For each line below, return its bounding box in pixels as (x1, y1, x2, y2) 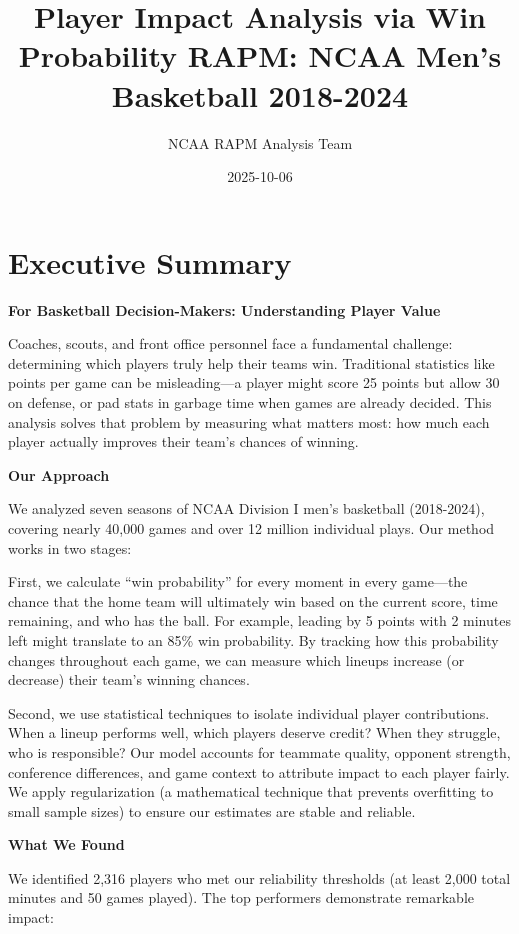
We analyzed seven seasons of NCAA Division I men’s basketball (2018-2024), (8, 498, 485, 519)
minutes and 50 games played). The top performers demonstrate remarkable (8, 887, 475, 908)
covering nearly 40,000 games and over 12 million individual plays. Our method (8, 517, 495, 538)
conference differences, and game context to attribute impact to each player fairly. (8, 761, 510, 782)
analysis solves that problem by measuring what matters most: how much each (8, 411, 490, 432)
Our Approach (8, 464, 110, 485)
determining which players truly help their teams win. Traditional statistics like (8, 352, 495, 373)
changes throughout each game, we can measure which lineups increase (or (8, 649, 465, 670)
